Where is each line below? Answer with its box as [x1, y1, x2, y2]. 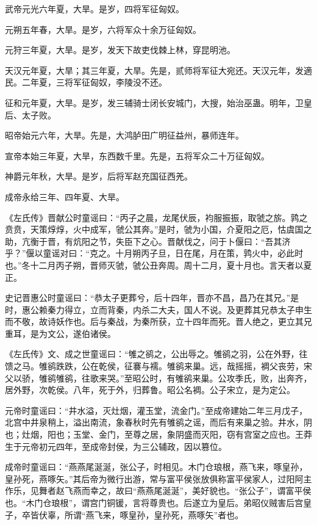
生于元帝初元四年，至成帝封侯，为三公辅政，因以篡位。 [5, 440, 227, 452]
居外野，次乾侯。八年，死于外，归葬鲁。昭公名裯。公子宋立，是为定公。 [5, 383, 295, 396]
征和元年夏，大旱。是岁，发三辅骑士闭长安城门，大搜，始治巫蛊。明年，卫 [5, 96, 304, 109]
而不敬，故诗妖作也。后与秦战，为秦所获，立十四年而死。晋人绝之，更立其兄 [5, 315, 312, 328]
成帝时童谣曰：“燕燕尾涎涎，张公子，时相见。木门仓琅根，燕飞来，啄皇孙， [5, 460, 308, 473]
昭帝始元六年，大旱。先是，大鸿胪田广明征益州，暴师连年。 [5, 129, 244, 142]
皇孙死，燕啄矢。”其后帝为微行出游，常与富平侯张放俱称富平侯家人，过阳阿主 [5, 472, 312, 485]
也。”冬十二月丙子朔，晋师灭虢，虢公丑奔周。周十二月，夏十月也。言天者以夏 [5, 258, 312, 271]
